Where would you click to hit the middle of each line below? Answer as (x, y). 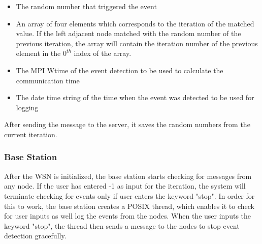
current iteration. (31, 134)
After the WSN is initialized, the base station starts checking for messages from (128, 176)
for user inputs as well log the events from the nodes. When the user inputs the (128, 216)
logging (27, 107)
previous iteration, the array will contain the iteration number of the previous (137, 43)
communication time (48, 80)
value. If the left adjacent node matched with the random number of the (128, 33)
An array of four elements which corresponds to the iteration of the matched (135, 23)
